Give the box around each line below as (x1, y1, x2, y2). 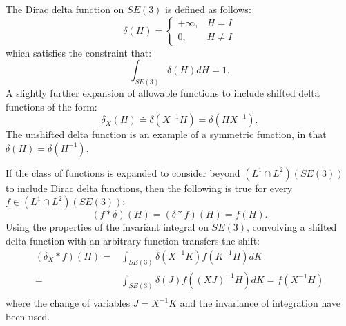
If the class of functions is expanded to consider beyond (6, 165, 240, 180)
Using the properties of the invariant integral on (6, 220, 209, 234)
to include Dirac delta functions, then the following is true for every (6, 180, 293, 195)
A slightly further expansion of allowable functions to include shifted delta (6, 86, 320, 100)
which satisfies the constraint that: (6, 45, 152, 59)
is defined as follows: (165, 2, 251, 16)
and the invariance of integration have (180, 296, 341, 310)
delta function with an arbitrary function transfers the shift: (6, 233, 260, 248)
